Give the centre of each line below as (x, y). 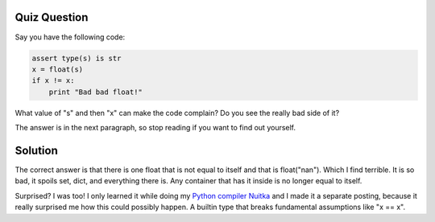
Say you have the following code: (70, 37)
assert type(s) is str (77, 58)
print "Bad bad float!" (95, 92)
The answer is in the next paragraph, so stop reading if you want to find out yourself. (155, 128)
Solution (36, 150)
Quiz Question (52, 17)
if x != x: (53, 81)
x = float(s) (58, 69)
